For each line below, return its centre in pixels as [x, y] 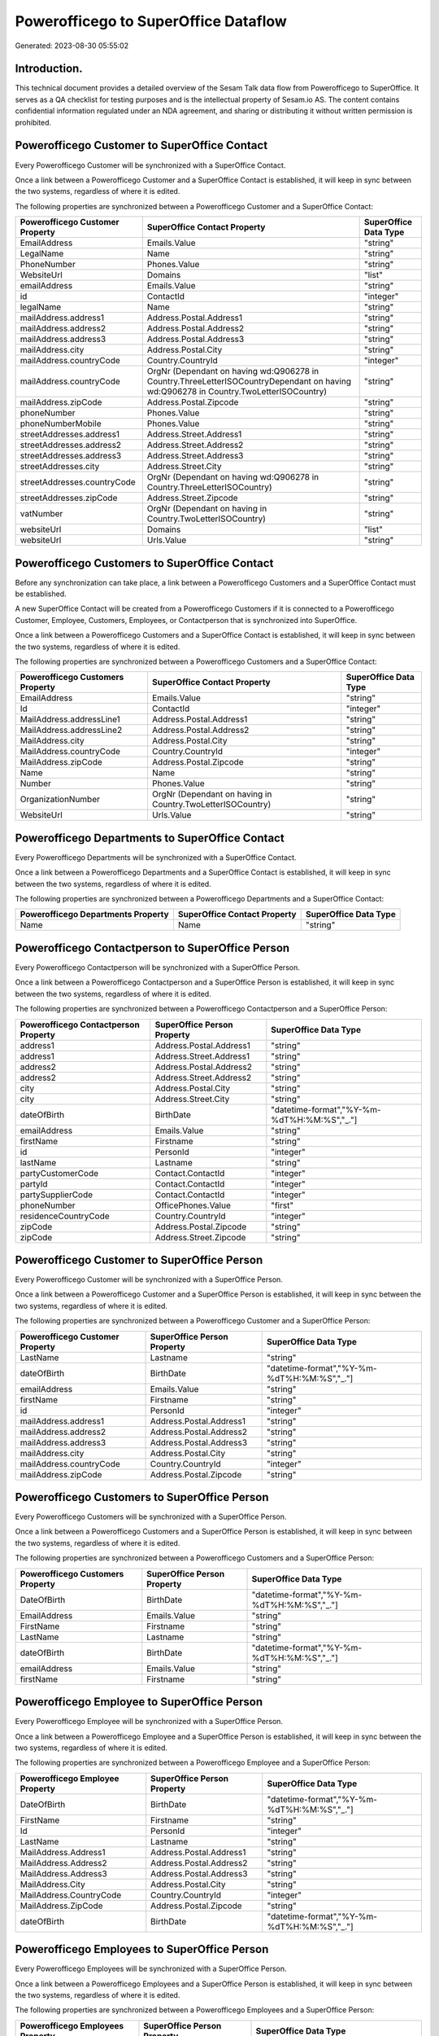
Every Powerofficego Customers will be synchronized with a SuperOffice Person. [151, 1517]
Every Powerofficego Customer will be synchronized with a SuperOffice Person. [149, 1279]
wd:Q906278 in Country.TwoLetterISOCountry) [237, 392]
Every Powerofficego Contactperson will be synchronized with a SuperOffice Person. [157, 967]
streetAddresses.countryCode [78, 482]
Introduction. [49, 69]
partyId [34, 1183]
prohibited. [33, 122]
